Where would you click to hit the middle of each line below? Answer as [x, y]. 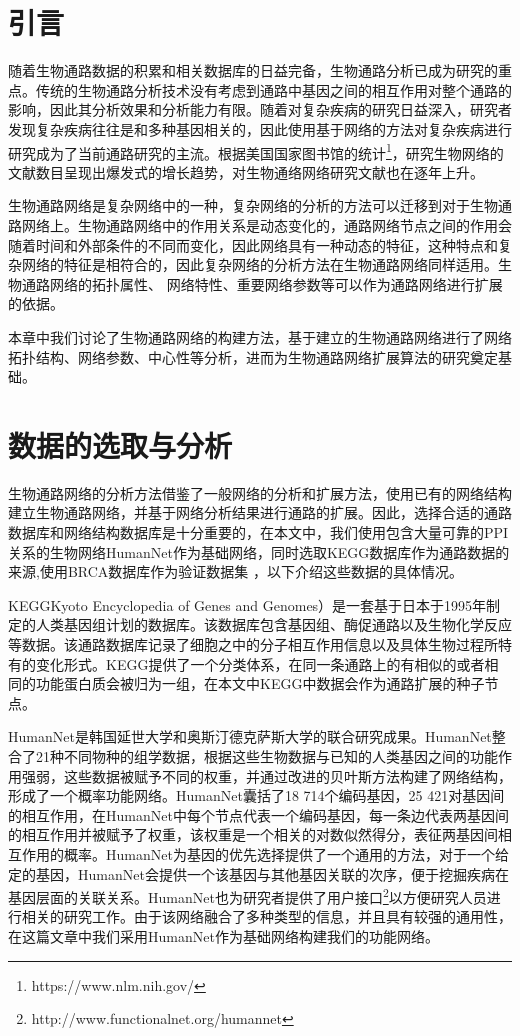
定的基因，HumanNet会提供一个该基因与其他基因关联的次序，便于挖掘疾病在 [258, 873]
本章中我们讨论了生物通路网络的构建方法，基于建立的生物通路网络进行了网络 [260, 336]
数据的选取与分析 [120, 444]
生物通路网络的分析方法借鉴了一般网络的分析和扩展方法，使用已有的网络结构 [260, 492]
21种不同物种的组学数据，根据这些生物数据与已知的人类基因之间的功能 [266, 755]
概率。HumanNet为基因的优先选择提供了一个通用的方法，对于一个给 [286, 853]
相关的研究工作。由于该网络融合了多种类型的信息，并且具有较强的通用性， [266, 916]
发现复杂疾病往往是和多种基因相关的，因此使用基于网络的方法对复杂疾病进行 [260, 128]
